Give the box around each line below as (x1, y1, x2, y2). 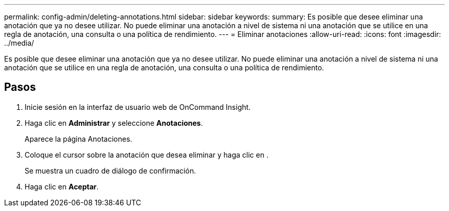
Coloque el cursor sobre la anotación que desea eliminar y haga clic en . (25, 150, 269, 159)
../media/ (4, 39, 34, 47)
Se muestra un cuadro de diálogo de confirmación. (25, 166, 196, 175)
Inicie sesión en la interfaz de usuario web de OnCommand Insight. (25, 102, 251, 111)
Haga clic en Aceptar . (25, 182, 99, 191)
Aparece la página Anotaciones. (25, 134, 132, 143)
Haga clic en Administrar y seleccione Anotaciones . (25, 118, 203, 127)
